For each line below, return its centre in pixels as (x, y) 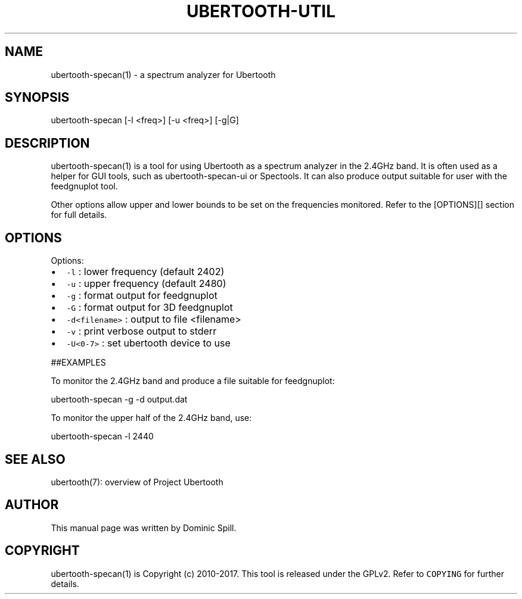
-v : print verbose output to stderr (142, 331)
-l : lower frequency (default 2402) (145, 272)
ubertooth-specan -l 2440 (102, 436)
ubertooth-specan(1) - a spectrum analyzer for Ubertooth (163, 74)
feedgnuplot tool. (84, 186)
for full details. (79, 215)
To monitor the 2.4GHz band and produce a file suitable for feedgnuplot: (193, 381)
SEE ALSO (35, 459)
